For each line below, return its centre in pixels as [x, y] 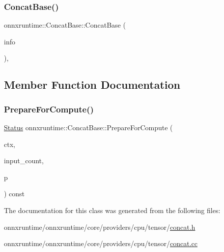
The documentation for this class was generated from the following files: [112, 210]
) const [14, 194]
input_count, [24, 161]
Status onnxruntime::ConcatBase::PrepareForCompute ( [88, 127]
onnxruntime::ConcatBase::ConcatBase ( [65, 25]
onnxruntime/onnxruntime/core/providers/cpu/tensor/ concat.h [100, 227]
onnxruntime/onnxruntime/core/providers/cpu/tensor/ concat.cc [101, 243]
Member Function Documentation [92, 85]
